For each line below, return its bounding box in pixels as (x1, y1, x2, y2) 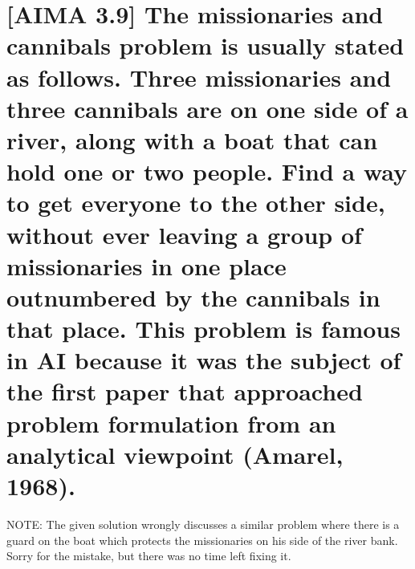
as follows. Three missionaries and (6, 60, 392, 93)
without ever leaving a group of (6, 217, 362, 250)
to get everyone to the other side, (6, 186, 385, 219)
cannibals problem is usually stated (6, 29, 405, 62)
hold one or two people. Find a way (6, 155, 408, 188)
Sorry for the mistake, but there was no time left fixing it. (6, 547, 291, 564)
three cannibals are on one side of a (6, 91, 409, 124)
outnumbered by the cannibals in (6, 280, 380, 313)
